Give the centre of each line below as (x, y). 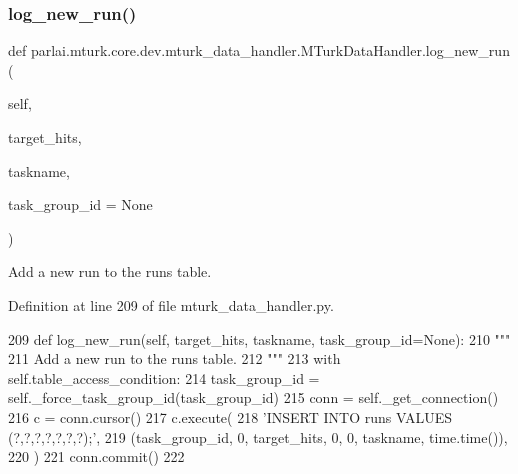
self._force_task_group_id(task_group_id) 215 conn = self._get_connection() (253, 397)
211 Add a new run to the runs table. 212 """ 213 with (174, 358)
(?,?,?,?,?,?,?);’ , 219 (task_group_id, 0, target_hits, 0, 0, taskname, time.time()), (258, 436)
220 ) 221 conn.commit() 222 (96, 456)
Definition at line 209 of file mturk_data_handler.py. (171, 304)
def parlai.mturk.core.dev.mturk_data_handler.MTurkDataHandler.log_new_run (259, 50)
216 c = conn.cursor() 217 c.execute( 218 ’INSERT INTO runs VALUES (230, 416)
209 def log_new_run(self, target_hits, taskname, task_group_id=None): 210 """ (259, 338)
